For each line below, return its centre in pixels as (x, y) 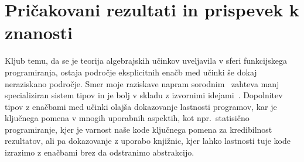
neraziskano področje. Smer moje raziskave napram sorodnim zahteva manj (142, 83)
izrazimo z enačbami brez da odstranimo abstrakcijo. (100, 152)
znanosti (39, 32)
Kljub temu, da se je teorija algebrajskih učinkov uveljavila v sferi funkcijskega (146, 61)
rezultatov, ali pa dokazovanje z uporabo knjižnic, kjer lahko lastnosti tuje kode (148, 141)
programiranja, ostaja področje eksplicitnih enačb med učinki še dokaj (131, 72)
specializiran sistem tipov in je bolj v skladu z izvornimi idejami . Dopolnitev (144, 95)
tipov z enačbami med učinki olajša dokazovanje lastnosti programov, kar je (141, 106)
